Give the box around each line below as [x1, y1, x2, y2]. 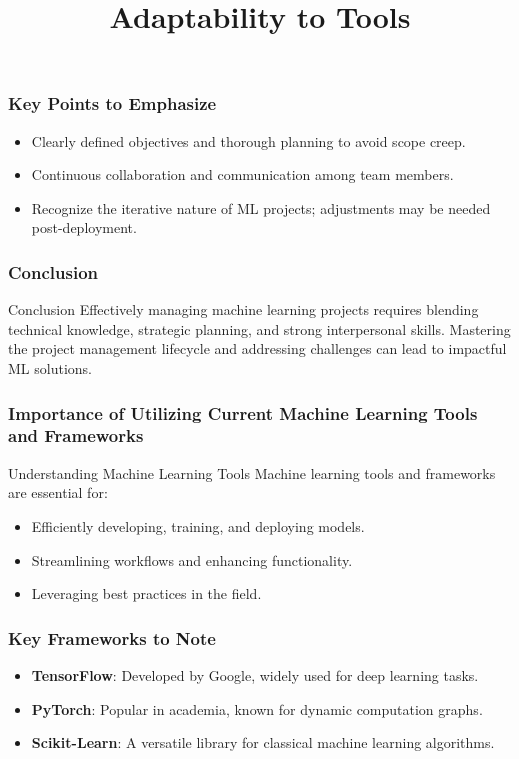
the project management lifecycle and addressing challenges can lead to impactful [8, 338, 507, 359]
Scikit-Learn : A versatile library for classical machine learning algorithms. [31, 732, 495, 753]
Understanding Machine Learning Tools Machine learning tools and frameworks [8, 462, 496, 483]
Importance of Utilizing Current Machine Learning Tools [8, 400, 478, 425]
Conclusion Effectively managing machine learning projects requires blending [8, 299, 479, 320]
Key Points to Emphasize [8, 91, 217, 116]
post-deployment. [31, 217, 137, 238]
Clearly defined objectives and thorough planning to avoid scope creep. [31, 130, 466, 151]
